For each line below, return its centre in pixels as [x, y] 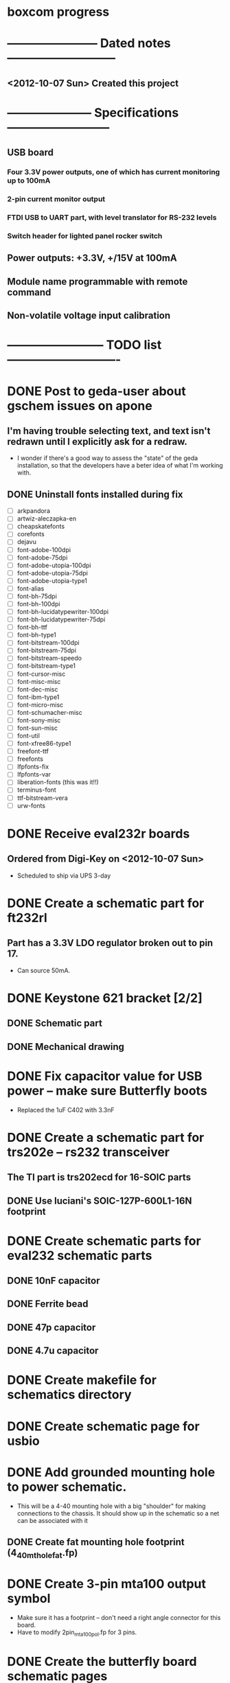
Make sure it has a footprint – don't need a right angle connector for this [119, 1618]
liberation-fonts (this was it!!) [58, 782]
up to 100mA [29, 181]
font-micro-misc [40, 705]
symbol [29, 1599]
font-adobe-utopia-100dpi [54, 565]
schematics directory [69, 1395]
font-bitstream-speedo [49, 658]
